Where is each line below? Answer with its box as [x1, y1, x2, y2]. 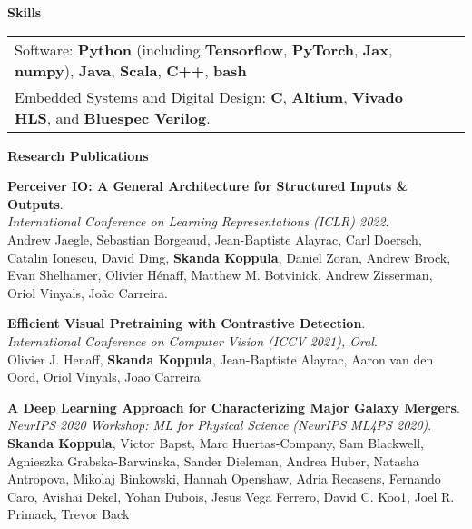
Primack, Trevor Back [7, 504, 130, 524]
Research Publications [7, 145, 149, 165]
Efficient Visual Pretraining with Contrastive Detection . [7, 314, 366, 333]
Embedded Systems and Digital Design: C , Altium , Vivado [15, 85, 404, 107]
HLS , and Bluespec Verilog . [15, 106, 211, 128]
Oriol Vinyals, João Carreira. [7, 283, 169, 302]
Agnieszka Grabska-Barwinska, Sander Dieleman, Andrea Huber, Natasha [7, 451, 419, 470]
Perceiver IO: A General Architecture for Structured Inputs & [7, 176, 408, 195]
